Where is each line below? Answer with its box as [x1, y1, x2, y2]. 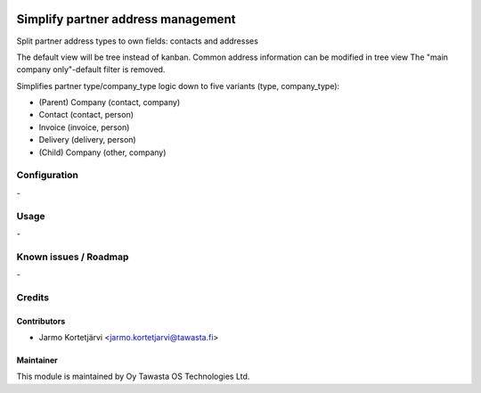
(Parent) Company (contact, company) [38, 97, 181, 108]
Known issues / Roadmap [16, 250, 129, 263]
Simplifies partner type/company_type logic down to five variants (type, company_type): [16, 80, 340, 91]
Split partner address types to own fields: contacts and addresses [16, 36, 258, 46]
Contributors [16, 315, 66, 326]
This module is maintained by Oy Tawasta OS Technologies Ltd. [16, 371, 250, 382]
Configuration [16, 169, 79, 182]
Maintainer [16, 355, 58, 365]
